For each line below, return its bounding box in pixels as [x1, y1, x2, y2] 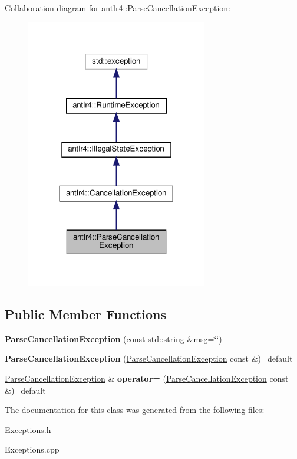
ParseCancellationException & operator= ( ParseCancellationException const [5, 372, 289, 384]
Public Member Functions [5, 304, 166, 323]
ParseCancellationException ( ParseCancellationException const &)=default [5, 352, 293, 365]
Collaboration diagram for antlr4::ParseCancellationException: [5, 2, 231, 14]
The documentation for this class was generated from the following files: [5, 404, 265, 416]
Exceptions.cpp [5, 443, 60, 455]
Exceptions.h [5, 423, 51, 435]
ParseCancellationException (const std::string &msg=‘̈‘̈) [5, 332, 222, 345]
